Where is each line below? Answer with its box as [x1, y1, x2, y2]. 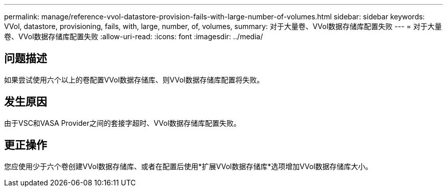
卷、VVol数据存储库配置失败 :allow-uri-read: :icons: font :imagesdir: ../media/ [4, 32, 263, 41]
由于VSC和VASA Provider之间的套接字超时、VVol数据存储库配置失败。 [4, 118, 241, 127]
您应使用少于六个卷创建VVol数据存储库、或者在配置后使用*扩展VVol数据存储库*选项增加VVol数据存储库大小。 [4, 161, 373, 171]
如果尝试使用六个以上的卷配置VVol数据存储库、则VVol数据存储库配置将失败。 [4, 75, 264, 84]
